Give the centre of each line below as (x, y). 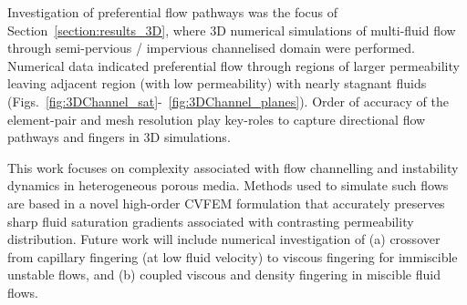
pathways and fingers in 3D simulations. (119, 137)
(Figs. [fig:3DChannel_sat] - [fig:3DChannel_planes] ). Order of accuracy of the (228, 101)
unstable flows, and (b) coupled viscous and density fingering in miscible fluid (224, 274)
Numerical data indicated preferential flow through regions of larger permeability (233, 65)
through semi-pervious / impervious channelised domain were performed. (212, 48)
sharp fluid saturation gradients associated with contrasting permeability (211, 221)
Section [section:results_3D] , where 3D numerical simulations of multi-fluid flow (232, 30)
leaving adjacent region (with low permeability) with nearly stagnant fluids (217, 83)
